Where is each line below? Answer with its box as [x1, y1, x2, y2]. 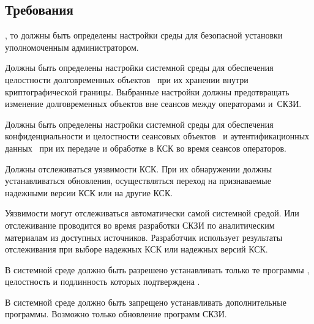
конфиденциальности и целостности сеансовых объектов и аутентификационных [5, 130, 310, 142]
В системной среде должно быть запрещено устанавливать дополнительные [5, 295, 286, 308]
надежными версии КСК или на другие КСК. [5, 186, 173, 199]
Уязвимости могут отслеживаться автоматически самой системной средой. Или [5, 207, 299, 219]
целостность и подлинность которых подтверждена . [5, 275, 200, 288]
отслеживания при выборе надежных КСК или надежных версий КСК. [5, 243, 268, 256]
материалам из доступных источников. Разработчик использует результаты [5, 230, 283, 243]
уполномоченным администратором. [5, 40, 139, 53]
